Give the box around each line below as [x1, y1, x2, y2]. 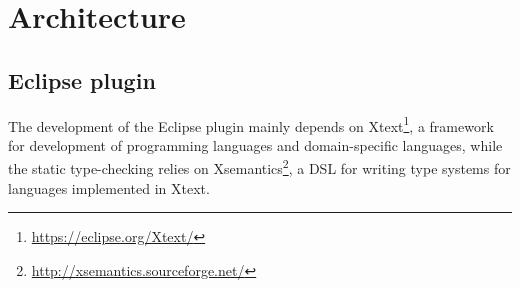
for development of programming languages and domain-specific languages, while [8, 134, 503, 155]
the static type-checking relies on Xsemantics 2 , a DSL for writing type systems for [8, 155, 511, 179]
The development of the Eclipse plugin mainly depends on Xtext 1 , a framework [8, 112, 494, 136]
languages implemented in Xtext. [8, 177, 210, 198]
